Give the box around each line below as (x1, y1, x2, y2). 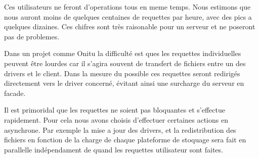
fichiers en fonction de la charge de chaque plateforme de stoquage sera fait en (4, 134, 246, 145)
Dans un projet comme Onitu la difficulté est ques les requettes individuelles (4, 48, 241, 59)
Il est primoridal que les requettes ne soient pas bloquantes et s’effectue (4, 104, 225, 115)
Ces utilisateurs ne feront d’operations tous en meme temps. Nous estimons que (4, 2, 251, 12)
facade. (4, 87, 26, 98)
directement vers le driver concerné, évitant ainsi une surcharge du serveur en (4, 78, 244, 88)
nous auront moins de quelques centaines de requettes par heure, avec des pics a (4, 11, 252, 22)
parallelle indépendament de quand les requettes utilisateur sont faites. (4, 144, 223, 154)
